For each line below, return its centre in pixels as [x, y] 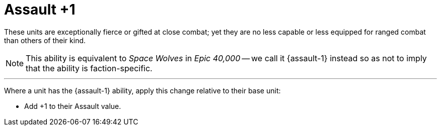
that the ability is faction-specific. [89, 68]
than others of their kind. [45, 40]
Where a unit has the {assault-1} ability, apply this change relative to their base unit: [142, 90]
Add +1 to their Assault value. [73, 106]
